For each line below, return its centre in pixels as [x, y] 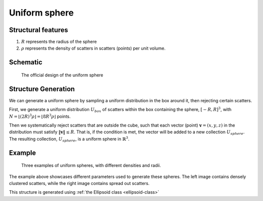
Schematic [26, 63]
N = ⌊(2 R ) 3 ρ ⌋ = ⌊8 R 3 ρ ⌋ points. [40, 116]
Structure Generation [42, 89]
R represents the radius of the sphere [59, 42]
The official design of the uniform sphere [62, 75]
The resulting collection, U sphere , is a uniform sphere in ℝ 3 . [69, 139]
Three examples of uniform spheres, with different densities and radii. [91, 165]
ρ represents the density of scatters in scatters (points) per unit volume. [93, 48]
